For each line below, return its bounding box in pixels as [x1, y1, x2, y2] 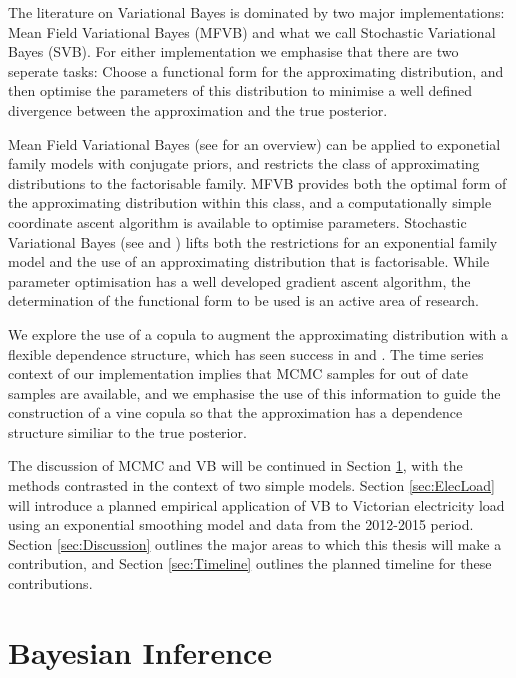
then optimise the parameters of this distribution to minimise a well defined [8, 80, 473, 101]
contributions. [8, 573, 93, 594]
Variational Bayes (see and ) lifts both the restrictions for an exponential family [8, 231, 498, 252]
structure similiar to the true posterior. [8, 421, 247, 442]
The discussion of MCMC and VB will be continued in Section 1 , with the [8, 455, 463, 476]
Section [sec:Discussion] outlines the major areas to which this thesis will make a [8, 533, 502, 554]
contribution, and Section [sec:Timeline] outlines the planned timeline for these [8, 553, 492, 574]
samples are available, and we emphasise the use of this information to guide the [8, 382, 501, 403]
